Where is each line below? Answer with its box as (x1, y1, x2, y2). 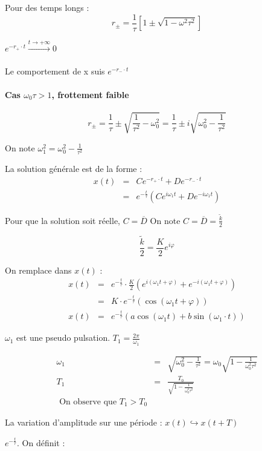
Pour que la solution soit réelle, (5, 214, 120, 226)
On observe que (59, 397, 117, 406)
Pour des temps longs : (5, 1, 89, 13)
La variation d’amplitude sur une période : (5, 416, 162, 429)
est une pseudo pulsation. (16, 331, 110, 344)
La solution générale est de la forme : (5, 162, 142, 174)
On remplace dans (5, 263, 72, 276)
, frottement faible (51, 88, 129, 101)
